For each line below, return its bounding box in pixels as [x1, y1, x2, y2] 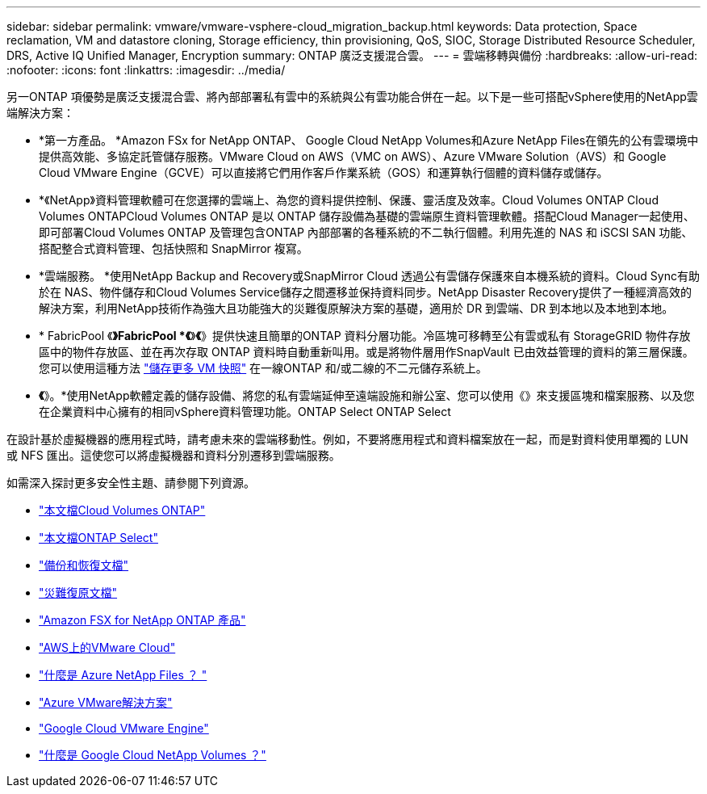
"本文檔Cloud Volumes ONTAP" [39, 503, 206, 517]
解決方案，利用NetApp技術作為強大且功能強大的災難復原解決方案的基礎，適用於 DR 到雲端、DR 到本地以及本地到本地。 [39, 301, 674, 315]
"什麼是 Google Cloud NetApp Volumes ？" [39, 748, 266, 762]
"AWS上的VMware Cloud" [39, 641, 176, 654]
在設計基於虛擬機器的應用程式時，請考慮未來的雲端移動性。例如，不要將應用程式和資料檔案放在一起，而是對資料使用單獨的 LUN [6, 432, 688, 446]
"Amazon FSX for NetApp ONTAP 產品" [39, 613, 246, 627]
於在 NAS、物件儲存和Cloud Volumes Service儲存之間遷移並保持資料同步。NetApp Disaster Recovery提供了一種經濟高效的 [39, 285, 692, 299]
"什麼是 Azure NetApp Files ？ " [39, 668, 207, 682]
